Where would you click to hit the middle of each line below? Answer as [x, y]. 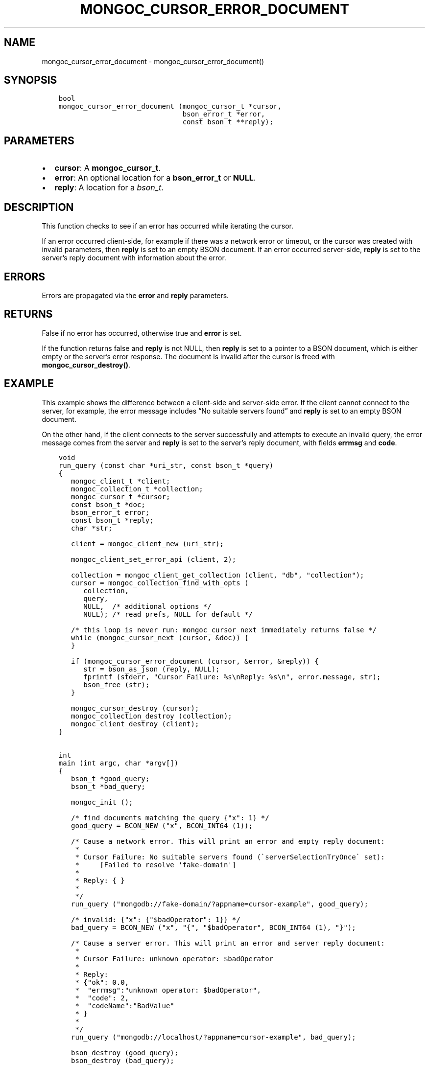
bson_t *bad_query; [108, 786]
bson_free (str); [117, 684]
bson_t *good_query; [110, 778]
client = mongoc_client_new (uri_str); [147, 544]
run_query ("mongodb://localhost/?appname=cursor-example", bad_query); [214, 1037]
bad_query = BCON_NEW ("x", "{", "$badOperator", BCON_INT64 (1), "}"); [214, 927]
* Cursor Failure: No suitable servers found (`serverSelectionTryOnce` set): [230, 857]
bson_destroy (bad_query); [123, 1060]
